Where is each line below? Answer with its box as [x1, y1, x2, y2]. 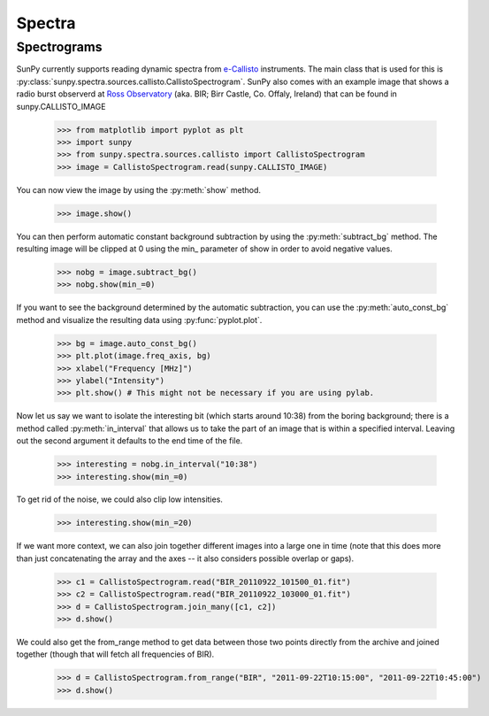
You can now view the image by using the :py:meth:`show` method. [16, 184, 261, 195]
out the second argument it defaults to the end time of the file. [16, 435, 243, 446]
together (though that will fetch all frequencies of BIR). [16, 649, 215, 659]
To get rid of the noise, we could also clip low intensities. [16, 494, 223, 504]
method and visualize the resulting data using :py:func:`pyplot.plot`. [16, 314, 263, 325]
